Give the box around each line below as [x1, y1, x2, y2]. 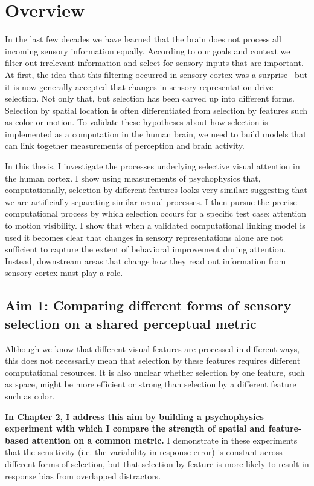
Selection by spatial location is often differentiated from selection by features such [5, 103, 307, 116]
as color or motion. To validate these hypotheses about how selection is [5, 116, 268, 128]
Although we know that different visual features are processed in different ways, [5, 342, 300, 355]
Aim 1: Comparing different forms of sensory [5, 296, 292, 315]
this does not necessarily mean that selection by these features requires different [5, 354, 301, 367]
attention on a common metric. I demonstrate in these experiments [31, 433, 298, 446]
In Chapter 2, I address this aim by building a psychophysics [5, 410, 264, 422]
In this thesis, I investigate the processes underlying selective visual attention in [5, 160, 300, 172]
